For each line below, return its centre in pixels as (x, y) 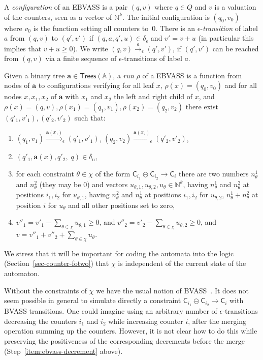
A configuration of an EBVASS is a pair (66, 7)
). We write (90, 48)
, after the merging (217, 321)
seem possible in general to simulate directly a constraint (93, 300)
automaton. (22, 273)
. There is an (175, 28)
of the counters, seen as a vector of (58, 17)
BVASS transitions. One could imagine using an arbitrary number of (111, 311)
